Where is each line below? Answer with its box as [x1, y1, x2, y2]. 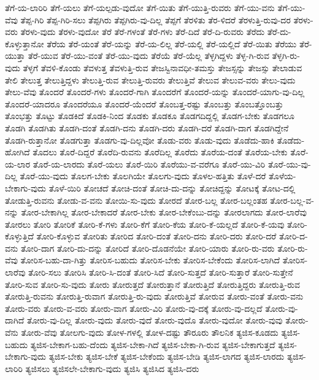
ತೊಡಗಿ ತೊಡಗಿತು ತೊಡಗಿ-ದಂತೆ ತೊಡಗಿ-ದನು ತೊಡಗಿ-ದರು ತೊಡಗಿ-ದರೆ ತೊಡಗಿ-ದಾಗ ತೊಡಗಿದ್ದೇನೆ [5, 121, 289, 134]
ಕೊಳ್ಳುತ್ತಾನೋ [5, 37, 44, 50]
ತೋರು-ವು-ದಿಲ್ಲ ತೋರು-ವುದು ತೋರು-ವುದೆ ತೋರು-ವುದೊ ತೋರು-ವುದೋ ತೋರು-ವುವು [26, 314, 283, 327]
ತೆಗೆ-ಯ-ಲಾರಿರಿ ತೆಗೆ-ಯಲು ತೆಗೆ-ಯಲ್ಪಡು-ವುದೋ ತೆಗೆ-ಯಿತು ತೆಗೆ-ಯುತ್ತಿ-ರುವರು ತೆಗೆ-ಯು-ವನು [5, 1, 275, 14]
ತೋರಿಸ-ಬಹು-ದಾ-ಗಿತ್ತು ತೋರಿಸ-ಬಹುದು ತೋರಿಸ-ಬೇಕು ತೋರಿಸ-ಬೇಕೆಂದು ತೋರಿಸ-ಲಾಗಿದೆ [20, 254, 280, 266]
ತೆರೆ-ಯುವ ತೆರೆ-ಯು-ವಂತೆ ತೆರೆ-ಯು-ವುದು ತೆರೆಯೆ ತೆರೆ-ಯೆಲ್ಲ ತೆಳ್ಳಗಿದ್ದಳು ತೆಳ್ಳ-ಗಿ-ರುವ [28, 49, 269, 62]
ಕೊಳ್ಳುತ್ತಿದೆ [5, 230, 34, 242]
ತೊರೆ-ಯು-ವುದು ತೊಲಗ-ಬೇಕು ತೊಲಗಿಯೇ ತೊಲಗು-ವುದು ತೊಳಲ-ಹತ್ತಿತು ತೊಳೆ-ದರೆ [20, 169, 266, 182]
